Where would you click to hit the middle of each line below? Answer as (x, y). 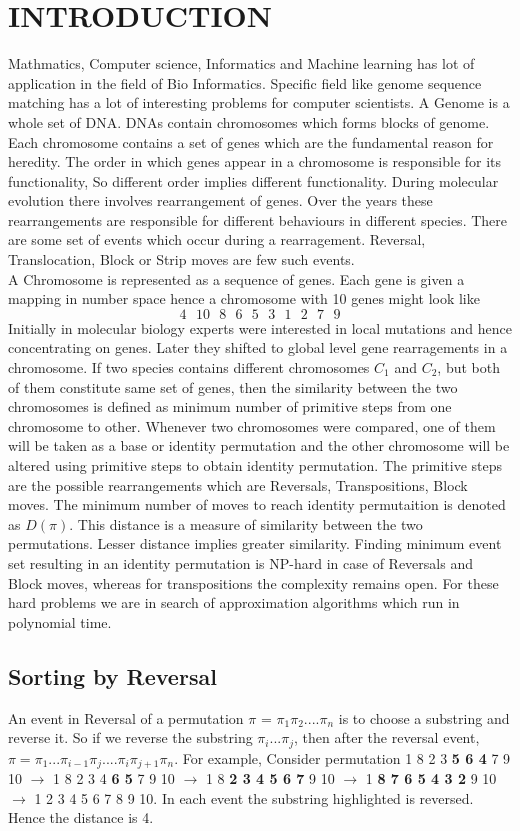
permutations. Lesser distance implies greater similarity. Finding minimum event (255, 543)
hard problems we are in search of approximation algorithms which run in (234, 602)
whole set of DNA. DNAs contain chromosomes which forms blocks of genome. (249, 121)
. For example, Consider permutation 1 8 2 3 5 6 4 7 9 (342, 757)
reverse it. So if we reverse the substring (130, 737)
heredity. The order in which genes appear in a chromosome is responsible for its (255, 161)
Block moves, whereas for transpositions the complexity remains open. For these (253, 582)
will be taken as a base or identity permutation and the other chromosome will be (259, 445)
